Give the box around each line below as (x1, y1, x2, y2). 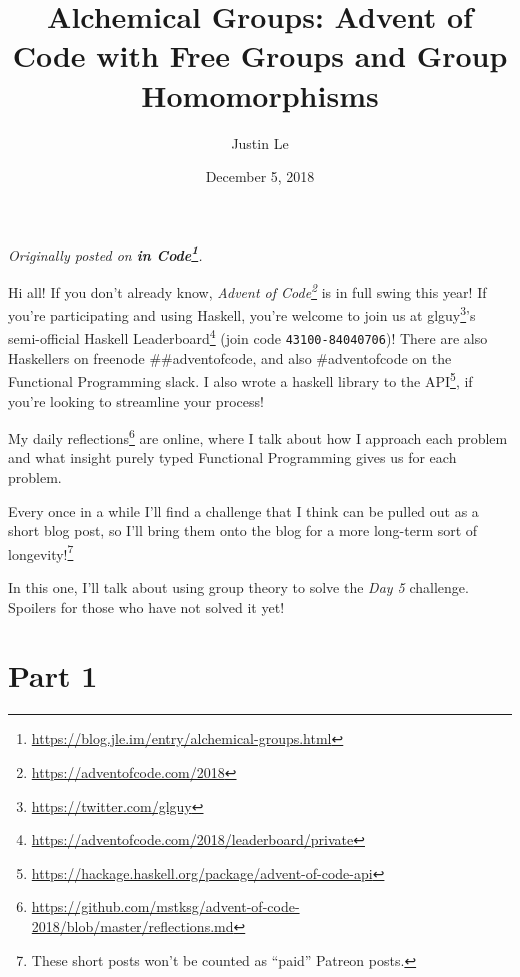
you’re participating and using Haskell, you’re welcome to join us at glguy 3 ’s (8, 302, 476, 325)
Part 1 (8, 655, 98, 696)
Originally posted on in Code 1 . (8, 241, 203, 265)
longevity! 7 (8, 540, 74, 564)
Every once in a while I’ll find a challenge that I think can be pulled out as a (8, 500, 479, 521)
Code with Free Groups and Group (12, 35, 508, 76)
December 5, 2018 (205, 166, 315, 187)
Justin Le (231, 132, 289, 153)
